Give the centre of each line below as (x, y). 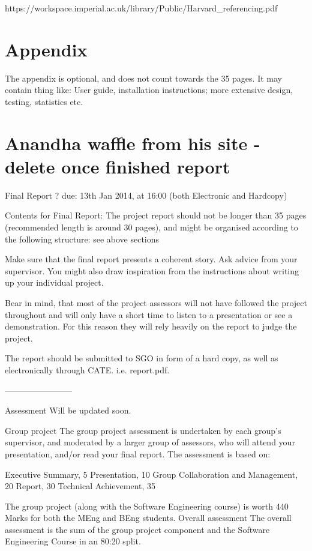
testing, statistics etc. (44, 101)
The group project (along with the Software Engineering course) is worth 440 (147, 506)
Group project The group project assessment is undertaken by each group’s (143, 430)
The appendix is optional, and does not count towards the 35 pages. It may (143, 78)
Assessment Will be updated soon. (68, 410)
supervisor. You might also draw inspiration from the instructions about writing (152, 270)
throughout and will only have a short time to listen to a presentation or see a (149, 314)
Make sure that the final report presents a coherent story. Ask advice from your (151, 259)
